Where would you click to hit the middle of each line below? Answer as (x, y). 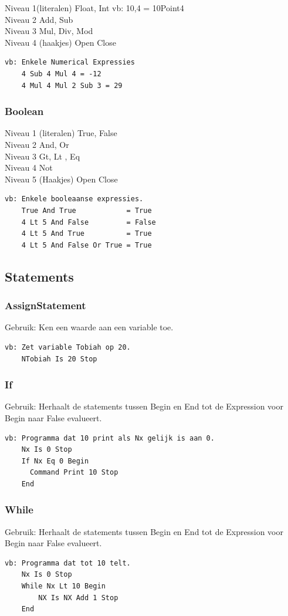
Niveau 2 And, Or (37, 144)
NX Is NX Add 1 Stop (78, 598)
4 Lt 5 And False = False (89, 222)
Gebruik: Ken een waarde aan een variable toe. (89, 327)
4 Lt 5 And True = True (87, 234)
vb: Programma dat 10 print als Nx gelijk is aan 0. (110, 438)
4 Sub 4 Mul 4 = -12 (61, 74)
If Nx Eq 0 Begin (55, 461)
